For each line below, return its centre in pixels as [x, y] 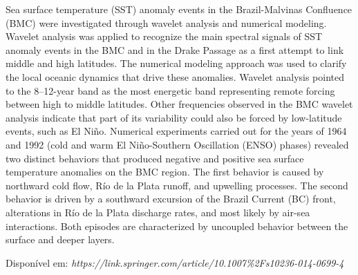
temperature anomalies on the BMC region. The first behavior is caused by [165, 172]
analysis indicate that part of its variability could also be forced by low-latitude [174, 117]
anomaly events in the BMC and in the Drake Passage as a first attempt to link [175, 49]
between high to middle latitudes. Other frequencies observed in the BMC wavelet [179, 104]
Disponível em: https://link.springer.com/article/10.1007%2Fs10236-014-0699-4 [175, 262]
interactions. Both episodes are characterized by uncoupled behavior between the [177, 226]
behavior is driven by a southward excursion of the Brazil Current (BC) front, [171, 199]
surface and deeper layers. [60, 239]
